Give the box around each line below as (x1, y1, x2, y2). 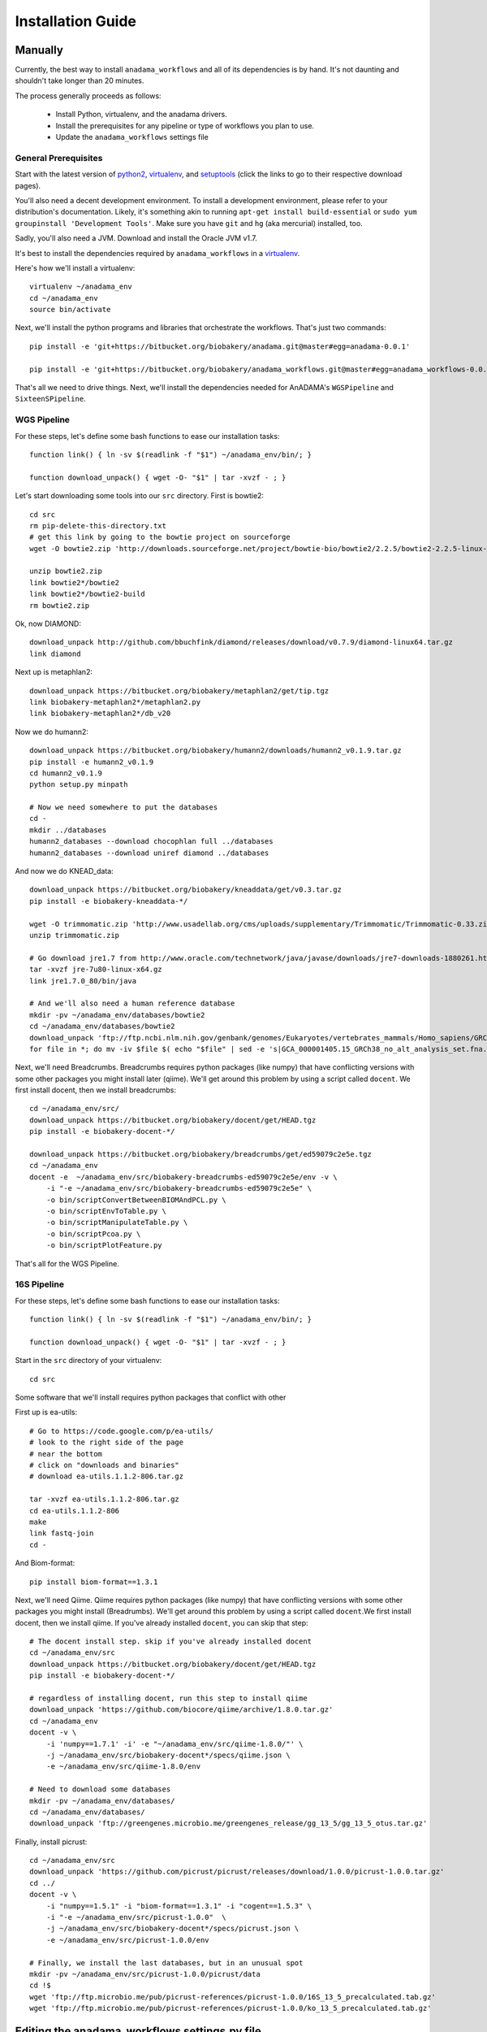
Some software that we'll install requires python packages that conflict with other (15, 1392, 287, 1402)
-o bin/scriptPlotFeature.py (45, 1240, 162, 1250)
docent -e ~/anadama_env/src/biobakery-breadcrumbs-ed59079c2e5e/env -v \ (29, 1172, 338, 1182)
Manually (15, 43, 64, 57)
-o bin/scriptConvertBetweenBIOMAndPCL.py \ (45, 1195, 226, 1205)
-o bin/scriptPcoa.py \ (45, 1229, 141, 1239)
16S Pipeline (15, 1279, 65, 1290)
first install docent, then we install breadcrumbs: (15, 1085, 176, 1095)
